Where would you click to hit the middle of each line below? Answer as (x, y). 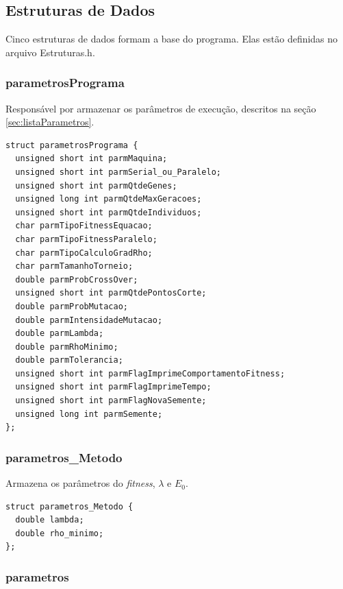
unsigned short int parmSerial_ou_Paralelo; (118, 172)
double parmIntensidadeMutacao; (89, 320)
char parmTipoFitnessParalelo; (86, 239)
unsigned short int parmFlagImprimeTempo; (113, 387)
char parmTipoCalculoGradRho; (84, 253)
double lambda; (50, 520)
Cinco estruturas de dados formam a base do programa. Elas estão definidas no (172, 39)
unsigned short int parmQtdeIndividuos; (109, 212)
